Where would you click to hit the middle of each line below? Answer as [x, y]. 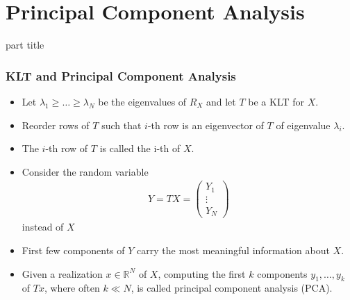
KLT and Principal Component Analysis [121, 75]
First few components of [73, 250]
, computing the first [202, 273]
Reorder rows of [56, 125]
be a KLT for [276, 101]
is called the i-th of [140, 148]
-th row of [67, 148]
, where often [72, 288]
